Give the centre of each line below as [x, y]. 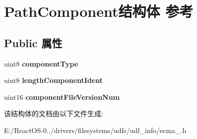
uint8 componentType [41, 63]
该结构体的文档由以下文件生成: [54, 113]
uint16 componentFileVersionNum [62, 97]
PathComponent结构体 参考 [99, 11]
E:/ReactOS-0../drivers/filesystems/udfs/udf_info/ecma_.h [95, 130]
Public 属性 [33, 42]
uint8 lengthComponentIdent [54, 80]
